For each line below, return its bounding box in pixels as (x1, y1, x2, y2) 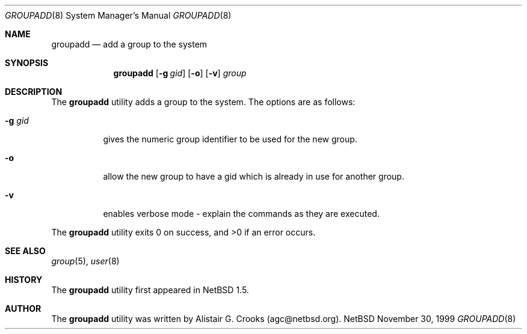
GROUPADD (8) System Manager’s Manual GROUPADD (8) (5, 10, 232, 20)
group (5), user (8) (51, 256, 120, 266)
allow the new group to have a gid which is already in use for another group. (103, 171, 404, 181)
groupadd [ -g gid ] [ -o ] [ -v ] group (113, 68, 247, 78)
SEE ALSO (5, 246, 46, 256)
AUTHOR (5, 303, 42, 314)
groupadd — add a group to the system (51, 39, 208, 49)
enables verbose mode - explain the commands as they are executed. (103, 208, 380, 219)
